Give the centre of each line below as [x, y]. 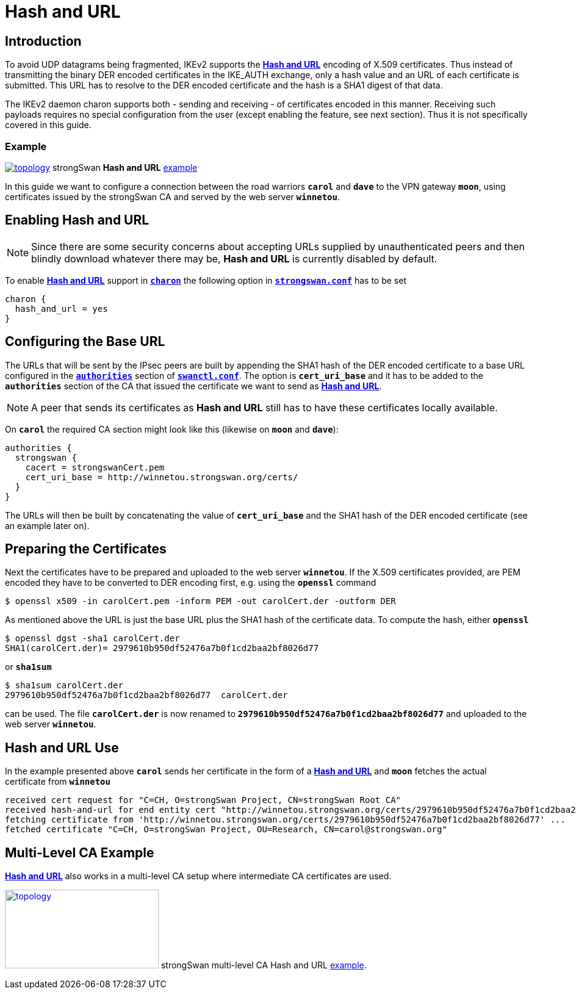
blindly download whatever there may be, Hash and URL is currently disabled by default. [234, 258]
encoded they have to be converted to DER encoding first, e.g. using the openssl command [191, 583]
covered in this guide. [48, 125]
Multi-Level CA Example [80, 852]
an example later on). [47, 525]
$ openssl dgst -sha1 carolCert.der [92, 639]
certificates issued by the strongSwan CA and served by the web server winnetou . [173, 196]
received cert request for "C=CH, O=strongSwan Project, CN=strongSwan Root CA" [203, 800]
